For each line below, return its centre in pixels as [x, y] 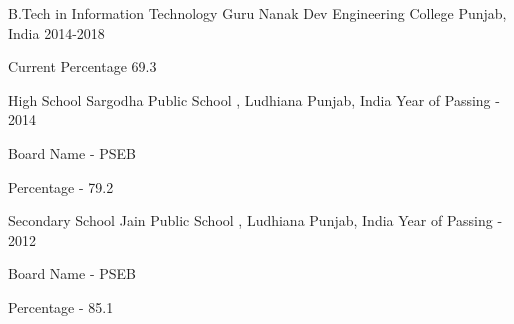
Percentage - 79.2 [61, 186]
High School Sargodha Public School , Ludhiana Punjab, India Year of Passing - [254, 99]
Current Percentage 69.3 [82, 66]
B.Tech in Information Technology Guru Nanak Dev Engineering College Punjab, [257, 13]
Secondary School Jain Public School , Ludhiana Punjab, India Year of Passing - [255, 220]
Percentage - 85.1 [61, 306]
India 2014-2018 [56, 32]
